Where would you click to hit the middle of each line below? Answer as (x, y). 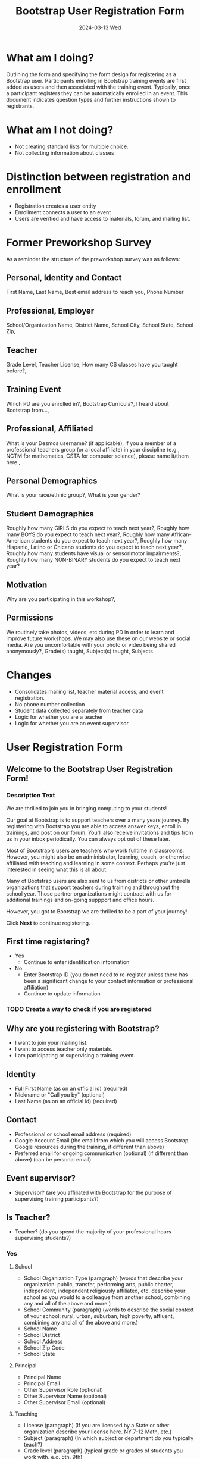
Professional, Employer (50, 311)
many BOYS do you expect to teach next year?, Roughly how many (88, 534)
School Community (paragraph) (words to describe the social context (109, 1310)
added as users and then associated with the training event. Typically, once (99, 87)
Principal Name (42, 1377)
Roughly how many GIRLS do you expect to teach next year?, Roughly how (98, 528)
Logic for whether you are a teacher (59, 717)
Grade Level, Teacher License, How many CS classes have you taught (92, 364)
